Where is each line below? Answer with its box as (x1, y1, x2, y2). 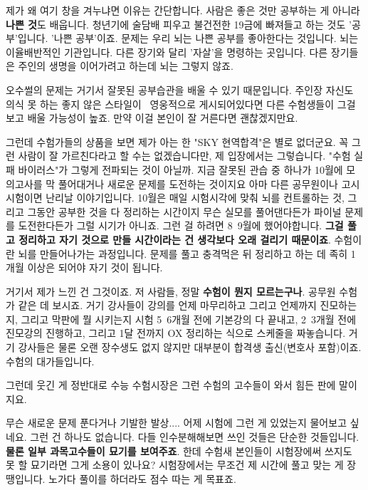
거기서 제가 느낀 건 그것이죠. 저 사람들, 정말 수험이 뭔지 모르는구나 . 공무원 (6, 283, 336, 298)
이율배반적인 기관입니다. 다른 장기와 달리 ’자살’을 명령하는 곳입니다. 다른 (6, 44, 328, 59)
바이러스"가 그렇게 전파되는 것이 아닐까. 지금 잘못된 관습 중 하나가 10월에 (18, 162, 343, 177)
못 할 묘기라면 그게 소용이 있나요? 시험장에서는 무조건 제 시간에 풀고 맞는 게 (6, 457, 344, 472)
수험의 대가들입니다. (6, 353, 95, 368)
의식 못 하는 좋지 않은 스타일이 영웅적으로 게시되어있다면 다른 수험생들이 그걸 (6, 96, 356, 111)
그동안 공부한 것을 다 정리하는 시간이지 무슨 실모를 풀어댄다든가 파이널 (27, 204, 342, 219)
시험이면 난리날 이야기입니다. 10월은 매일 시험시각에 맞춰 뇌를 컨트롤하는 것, (6, 190, 345, 205)
